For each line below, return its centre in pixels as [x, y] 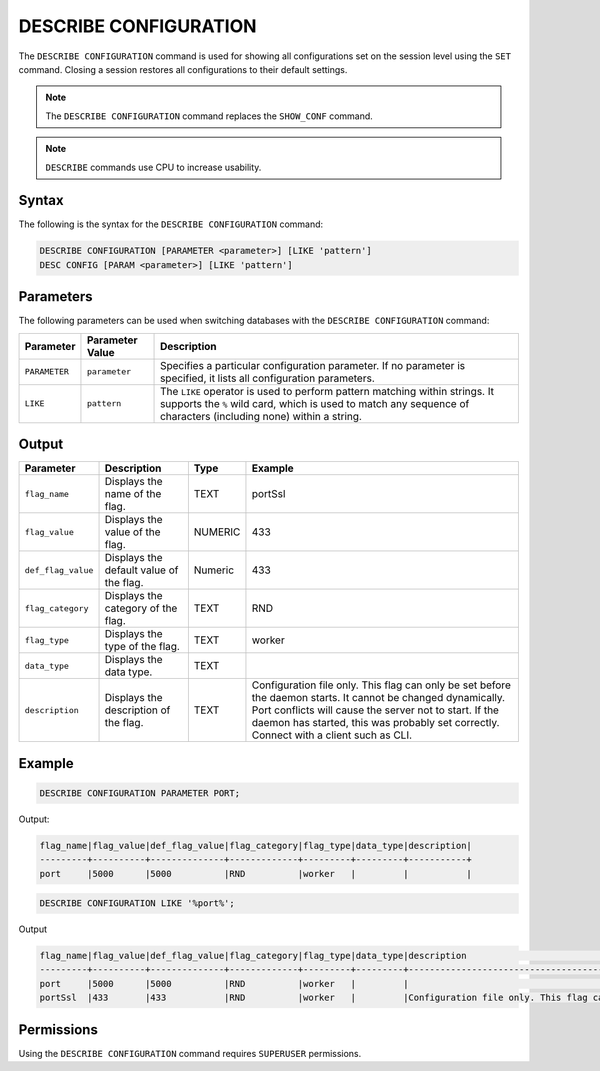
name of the [133, 494]
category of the [141, 608]
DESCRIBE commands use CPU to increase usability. [153, 167]
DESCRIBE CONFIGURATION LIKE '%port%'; [137, 903]
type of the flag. [142, 647]
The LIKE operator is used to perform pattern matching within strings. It [327, 391]
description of [137, 710]
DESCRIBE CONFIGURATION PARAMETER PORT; [139, 793]
